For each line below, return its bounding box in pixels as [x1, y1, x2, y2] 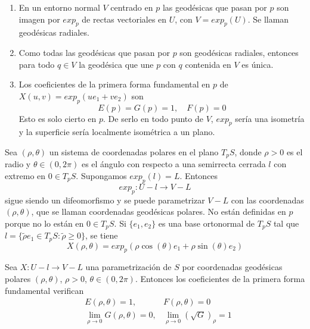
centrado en [110, 1, 153, 13]
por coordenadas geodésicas [182, 261, 283, 273]
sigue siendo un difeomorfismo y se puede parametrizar [5, 193, 205, 206]
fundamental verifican [5, 284, 84, 296]
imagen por [18, 12, 60, 25]
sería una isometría [235, 112, 305, 124]
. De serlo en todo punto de [103, 112, 203, 124]
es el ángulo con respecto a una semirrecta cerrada [81, 158, 266, 170]
